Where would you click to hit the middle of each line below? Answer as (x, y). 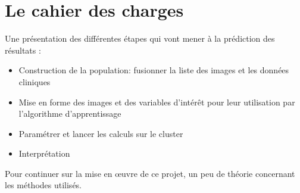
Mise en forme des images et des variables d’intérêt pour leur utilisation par (157, 102)
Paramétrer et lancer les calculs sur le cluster (101, 133)
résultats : (23, 50)
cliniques (35, 81)
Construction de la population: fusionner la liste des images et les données (154, 70)
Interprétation (44, 153)
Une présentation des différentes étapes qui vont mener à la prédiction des (140, 38)
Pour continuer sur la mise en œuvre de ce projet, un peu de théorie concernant (150, 173)
